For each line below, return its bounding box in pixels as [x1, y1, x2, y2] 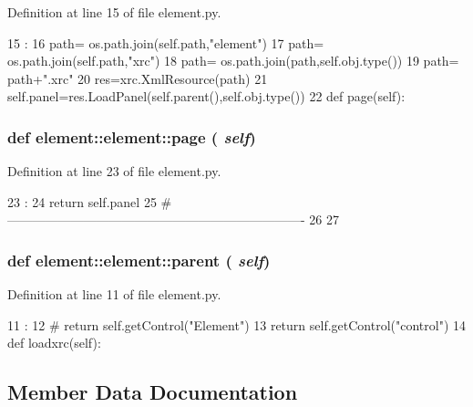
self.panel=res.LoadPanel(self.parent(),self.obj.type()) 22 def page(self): [7, 87, 406, 106]
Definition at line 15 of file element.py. [7, 3, 221, 21]
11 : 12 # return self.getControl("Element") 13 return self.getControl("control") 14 [7, 315, 467, 334]
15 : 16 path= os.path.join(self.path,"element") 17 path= [7, 33, 324, 52]
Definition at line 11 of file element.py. [7, 285, 221, 304]
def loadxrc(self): [7, 333, 101, 352]
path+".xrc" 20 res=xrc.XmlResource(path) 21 [7, 68, 268, 88]
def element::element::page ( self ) [7, 125, 256, 148]
